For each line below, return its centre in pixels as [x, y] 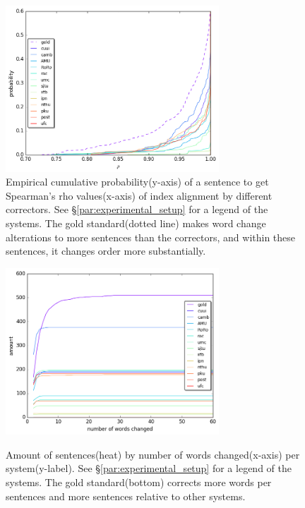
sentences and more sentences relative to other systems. [126, 496]
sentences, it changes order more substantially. [106, 251]
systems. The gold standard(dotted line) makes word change [136, 223]
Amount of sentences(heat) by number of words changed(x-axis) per [153, 454]
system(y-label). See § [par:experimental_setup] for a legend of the [149, 468]
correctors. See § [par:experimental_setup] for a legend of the [137, 209]
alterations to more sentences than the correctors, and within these [151, 237]
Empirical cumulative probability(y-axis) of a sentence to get [137, 182]
